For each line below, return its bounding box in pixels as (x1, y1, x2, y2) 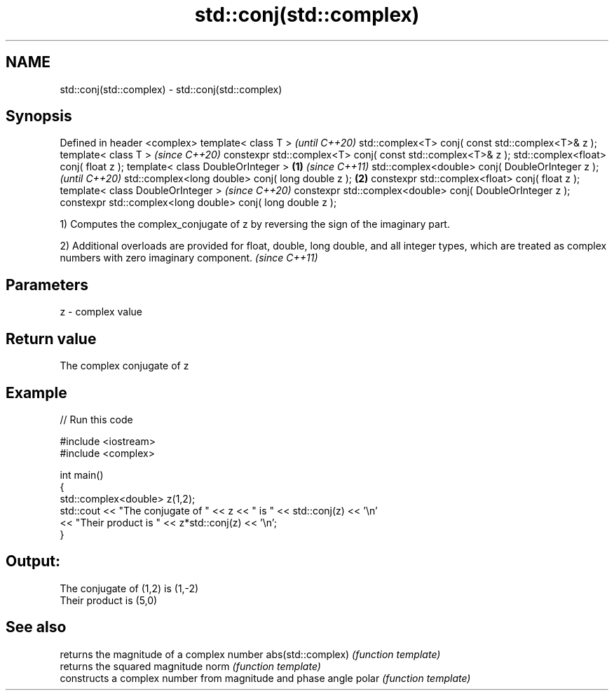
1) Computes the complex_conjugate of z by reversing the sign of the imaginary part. (60, 218, 450, 231)
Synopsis (6, 107, 72, 125)
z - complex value (60, 306, 142, 318)
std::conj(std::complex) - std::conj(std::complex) (60, 83, 282, 95)
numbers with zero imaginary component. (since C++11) (60, 252, 318, 264)
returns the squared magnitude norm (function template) (60, 660, 321, 672)
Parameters (6, 275, 88, 294)
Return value (6, 329, 97, 348)
